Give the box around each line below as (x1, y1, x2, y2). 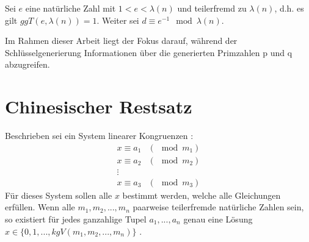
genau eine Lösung (183, 213, 253, 225)
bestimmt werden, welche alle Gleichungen (122, 188, 281, 201)
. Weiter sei (96, 13, 139, 26)
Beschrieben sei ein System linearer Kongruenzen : (5, 129, 194, 142)
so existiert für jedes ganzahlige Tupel (5, 213, 147, 225)
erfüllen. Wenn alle (5, 201, 75, 213)
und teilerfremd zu (177, 2, 247, 14)
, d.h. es (274, 2, 304, 14)
